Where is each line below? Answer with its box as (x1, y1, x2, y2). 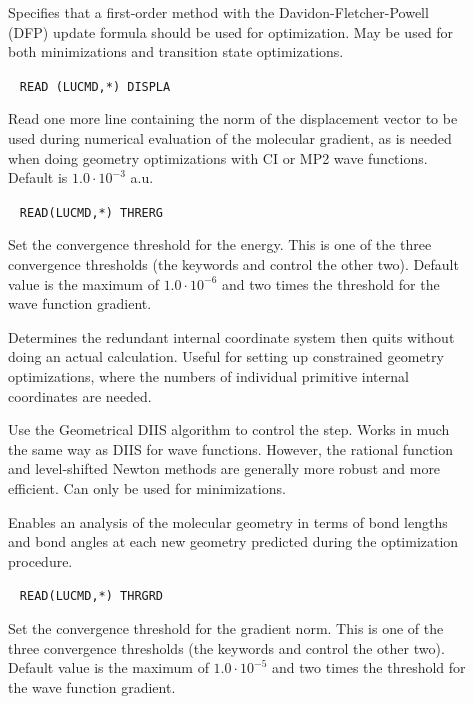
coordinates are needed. (8, 385, 152, 406)
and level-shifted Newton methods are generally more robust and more (8, 458, 441, 479)
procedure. (8, 550, 73, 571)
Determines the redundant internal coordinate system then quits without (8, 326, 455, 347)
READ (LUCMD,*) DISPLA (19, 79, 171, 94)
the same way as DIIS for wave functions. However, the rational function (8, 438, 454, 459)
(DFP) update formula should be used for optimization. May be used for (8, 21, 454, 42)
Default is (8, 167, 68, 188)
